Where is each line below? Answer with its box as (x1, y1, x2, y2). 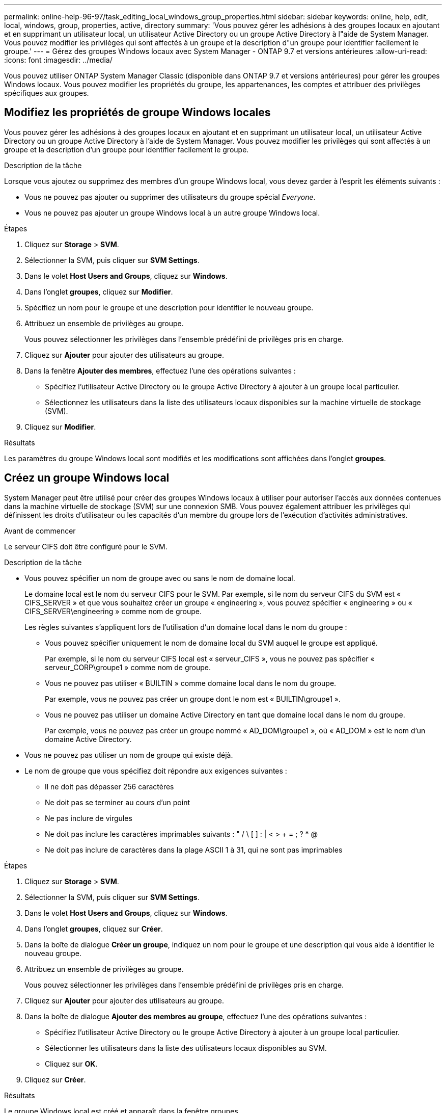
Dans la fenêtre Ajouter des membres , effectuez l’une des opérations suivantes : (24, 366, 296, 375)
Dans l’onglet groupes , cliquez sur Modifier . (24, 287, 173, 296)
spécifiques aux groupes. (4, 89, 89, 97)
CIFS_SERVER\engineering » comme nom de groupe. (24, 606, 202, 616)
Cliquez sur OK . (45, 1059, 98, 1068)
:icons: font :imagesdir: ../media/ (4, 56, 113, 64)
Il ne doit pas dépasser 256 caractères (45, 782, 174, 791)
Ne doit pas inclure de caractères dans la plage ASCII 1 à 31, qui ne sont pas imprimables (45, 845, 343, 854)
